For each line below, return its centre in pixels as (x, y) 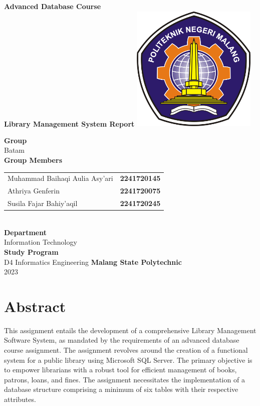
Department (25, 232)
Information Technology (41, 242)
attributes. (20, 399)
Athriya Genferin (34, 191)
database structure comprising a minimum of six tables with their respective (121, 389)
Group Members (33, 160)
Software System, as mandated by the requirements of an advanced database (122, 340)
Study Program (31, 251)
